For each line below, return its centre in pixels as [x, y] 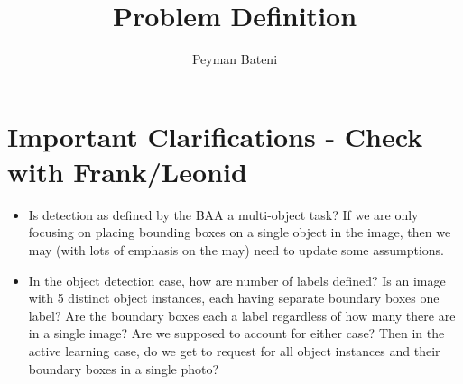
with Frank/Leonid [127, 171]
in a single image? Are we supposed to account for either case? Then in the [236, 333]
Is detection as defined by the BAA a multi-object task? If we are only [223, 214]
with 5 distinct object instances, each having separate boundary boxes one [234, 298]
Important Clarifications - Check [215, 136]
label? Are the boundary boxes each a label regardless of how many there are [242, 315]
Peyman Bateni [235, 59]
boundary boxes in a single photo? [124, 368]
